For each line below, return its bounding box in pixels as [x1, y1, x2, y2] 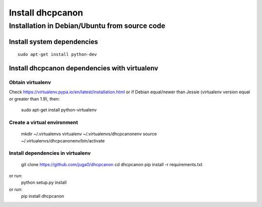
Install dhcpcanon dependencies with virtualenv [9, 64, 159, 72]
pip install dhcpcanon [21, 193, 65, 199]
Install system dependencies [9, 37, 98, 46]
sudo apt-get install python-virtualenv [21, 107, 97, 113]
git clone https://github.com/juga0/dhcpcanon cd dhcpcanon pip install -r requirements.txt [21, 162, 203, 168]
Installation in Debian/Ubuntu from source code [9, 21, 165, 30]
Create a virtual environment [9, 119, 79, 126]
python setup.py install [21, 180, 67, 186]
